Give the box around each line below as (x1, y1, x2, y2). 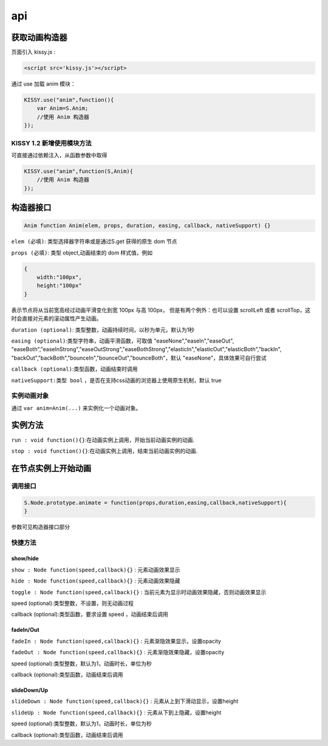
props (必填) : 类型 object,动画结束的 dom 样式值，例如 (11, 249, 153, 256)
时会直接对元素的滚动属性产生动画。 (11, 315, 102, 322)
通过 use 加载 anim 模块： (11, 80, 76, 87)
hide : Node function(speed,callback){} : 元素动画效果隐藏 (11, 577, 180, 584)
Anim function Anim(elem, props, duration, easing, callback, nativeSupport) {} (24, 222, 271, 229)
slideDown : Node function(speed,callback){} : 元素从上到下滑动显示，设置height (11, 697, 239, 705)
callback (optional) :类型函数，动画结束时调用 (11, 365, 138, 373)
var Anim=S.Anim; (36, 105, 89, 112)
